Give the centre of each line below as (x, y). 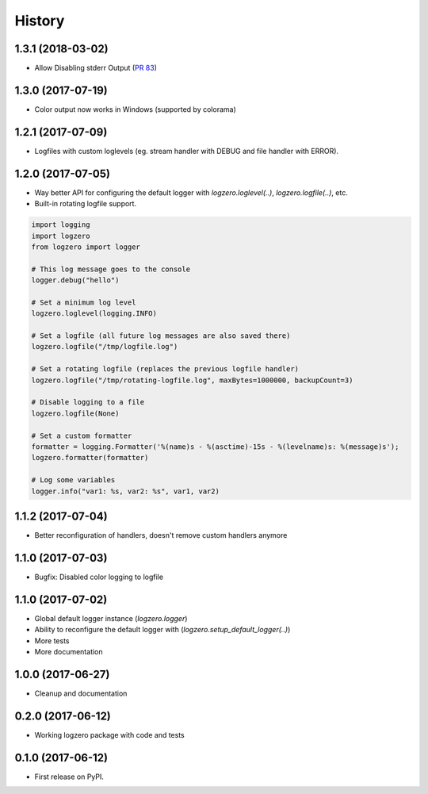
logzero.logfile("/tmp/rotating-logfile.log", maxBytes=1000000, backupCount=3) (192, 380)
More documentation (69, 652)
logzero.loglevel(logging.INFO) (94, 314)
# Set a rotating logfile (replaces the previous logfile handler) (165, 369)
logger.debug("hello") (75, 280)
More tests (52, 641)
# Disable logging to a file (88, 402)
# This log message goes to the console (111, 269)
